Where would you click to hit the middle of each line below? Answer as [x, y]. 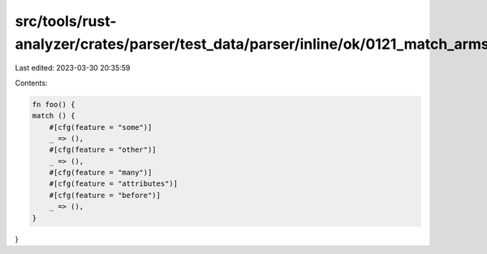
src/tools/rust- [66, 21]
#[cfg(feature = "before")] [105, 195]
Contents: [31, 83]
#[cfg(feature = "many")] [101, 173]
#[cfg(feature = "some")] [101, 127]
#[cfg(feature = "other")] [103, 150]
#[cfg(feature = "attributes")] [114, 184]
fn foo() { [54, 104]
